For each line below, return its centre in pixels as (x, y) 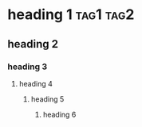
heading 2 (33, 44)
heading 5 (47, 99)
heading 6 (59, 114)
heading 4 (36, 83)
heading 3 (28, 67)
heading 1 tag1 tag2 (71, 15)
